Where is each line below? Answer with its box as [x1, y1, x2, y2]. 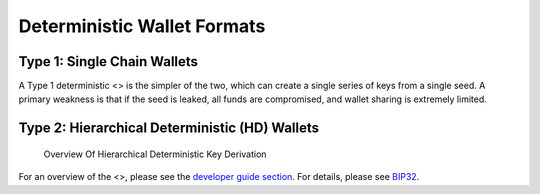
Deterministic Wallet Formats [18, 15, 266, 37]
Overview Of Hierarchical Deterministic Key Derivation [43, 148, 267, 160]
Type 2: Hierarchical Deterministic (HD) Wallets [18, 120, 320, 137]
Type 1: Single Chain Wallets [18, 53, 199, 70]
